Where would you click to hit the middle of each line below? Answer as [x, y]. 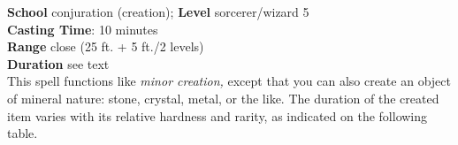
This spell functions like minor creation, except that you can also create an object [229, 81]
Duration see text [58, 63]
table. [23, 133]
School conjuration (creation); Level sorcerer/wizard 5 [158, 11]
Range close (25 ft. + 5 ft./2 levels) [106, 46]
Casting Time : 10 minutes [83, 29]
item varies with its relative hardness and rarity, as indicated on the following [218, 115]
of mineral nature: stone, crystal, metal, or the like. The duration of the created [223, 98]
